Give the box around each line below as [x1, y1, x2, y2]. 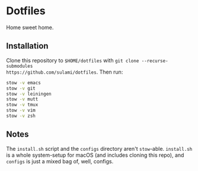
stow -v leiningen [6, 91, 52, 97]
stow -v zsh [6, 113, 36, 119]
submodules [6, 63, 33, 69]
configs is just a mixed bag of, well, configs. [6, 157, 114, 164]
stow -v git [6, 85, 36, 91]
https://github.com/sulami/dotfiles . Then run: [6, 68, 123, 75]
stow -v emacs [6, 80, 41, 85]
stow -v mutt [6, 96, 39, 102]
